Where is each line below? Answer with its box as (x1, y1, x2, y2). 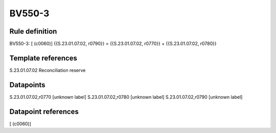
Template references (9, 54, 78, 62)
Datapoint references (9, 107, 79, 116)
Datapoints (9, 81, 45, 89)
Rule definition (9, 27, 57, 36)
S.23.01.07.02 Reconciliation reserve (9, 67, 86, 73)
